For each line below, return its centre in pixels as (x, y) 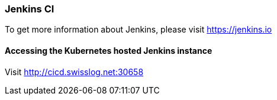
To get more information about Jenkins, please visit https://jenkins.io (138, 30)
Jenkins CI (30, 9)
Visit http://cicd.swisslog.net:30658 (74, 72)
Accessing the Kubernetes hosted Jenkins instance (109, 50)
